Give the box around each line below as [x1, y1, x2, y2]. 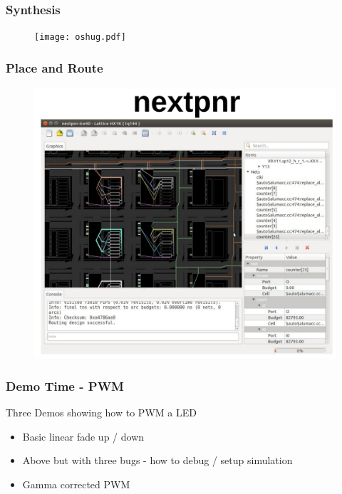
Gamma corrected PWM [22, 476, 130, 491]
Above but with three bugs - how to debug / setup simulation [22, 453, 293, 468]
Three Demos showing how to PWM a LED [6, 405, 197, 420]
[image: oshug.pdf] [34, 32, 126, 43]
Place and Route [6, 58, 103, 76]
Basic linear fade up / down [22, 429, 145, 443]
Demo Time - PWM [6, 377, 124, 394]
